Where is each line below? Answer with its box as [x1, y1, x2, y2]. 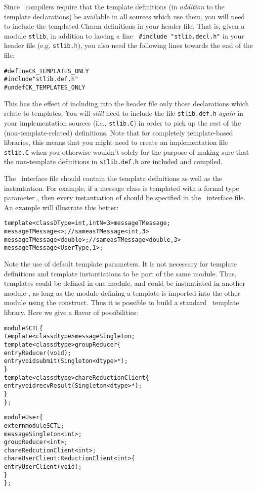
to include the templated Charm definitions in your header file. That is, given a [4, 21, 245, 31]
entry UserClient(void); [4, 463, 82, 471]
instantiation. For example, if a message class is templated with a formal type [4, 182, 239, 193]
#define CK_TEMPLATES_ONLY [4, 67, 89, 75]
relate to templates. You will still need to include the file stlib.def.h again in [4, 108, 243, 118]
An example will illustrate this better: [4, 202, 119, 212]
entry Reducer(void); [4, 349, 72, 356]
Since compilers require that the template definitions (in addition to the [4, 1, 225, 11]
